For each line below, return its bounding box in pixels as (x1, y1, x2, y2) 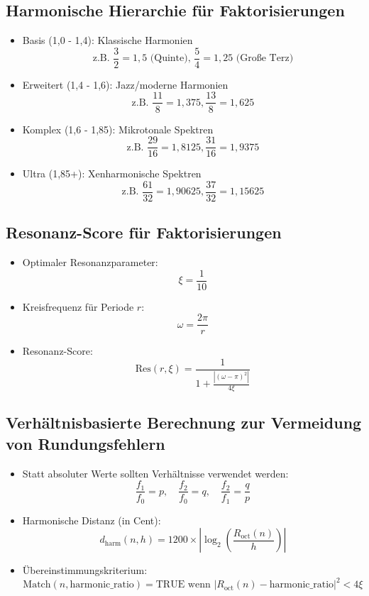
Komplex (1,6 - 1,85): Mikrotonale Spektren (22, 121, 214, 136)
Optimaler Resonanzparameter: (22, 255, 158, 270)
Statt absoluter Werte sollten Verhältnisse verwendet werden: (22, 465, 289, 480)
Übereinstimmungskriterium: (22, 563, 148, 578)
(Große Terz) (236, 53, 294, 64)
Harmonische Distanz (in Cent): (22, 512, 161, 527)
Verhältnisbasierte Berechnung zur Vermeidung (6, 412, 362, 434)
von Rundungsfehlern (6, 432, 165, 454)
